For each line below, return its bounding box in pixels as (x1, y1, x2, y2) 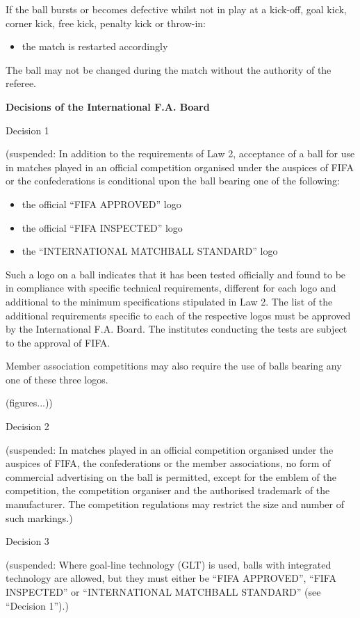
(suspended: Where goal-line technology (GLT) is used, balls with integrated (6, 557, 332, 571)
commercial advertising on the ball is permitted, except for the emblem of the (6, 469, 336, 484)
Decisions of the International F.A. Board (6, 99, 210, 113)
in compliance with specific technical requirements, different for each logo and (6, 280, 336, 295)
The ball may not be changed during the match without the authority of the (6, 62, 332, 77)
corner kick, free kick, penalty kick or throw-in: (6, 15, 206, 30)
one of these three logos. (6, 372, 108, 386)
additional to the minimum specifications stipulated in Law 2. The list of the (6, 294, 333, 308)
